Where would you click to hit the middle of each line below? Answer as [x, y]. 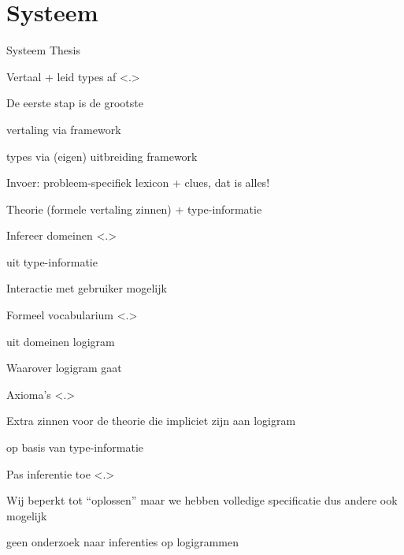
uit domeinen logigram [61, 341]
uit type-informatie [52, 261]
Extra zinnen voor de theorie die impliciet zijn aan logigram [151, 421]
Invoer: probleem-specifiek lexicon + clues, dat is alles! [138, 183]
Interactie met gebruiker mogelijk [87, 288]
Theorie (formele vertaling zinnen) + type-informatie [134, 209]
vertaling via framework [64, 129]
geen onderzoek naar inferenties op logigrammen [123, 542]
